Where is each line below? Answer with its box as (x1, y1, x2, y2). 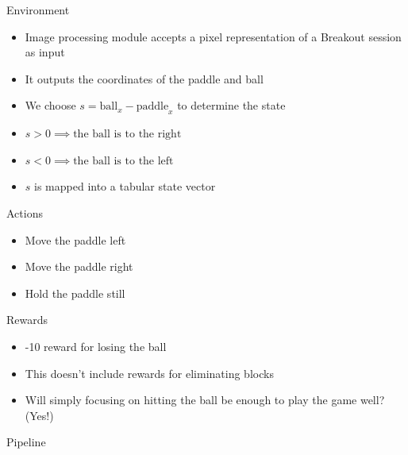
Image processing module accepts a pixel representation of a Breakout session (25, 28, 402, 44)
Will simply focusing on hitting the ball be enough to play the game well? (25, 391, 385, 408)
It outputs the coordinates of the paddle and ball (25, 70, 264, 87)
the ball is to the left (73, 155, 174, 167)
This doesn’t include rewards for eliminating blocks (25, 364, 274, 381)
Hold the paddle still (25, 284, 125, 301)
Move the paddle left (25, 231, 126, 248)
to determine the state (177, 97, 286, 114)
